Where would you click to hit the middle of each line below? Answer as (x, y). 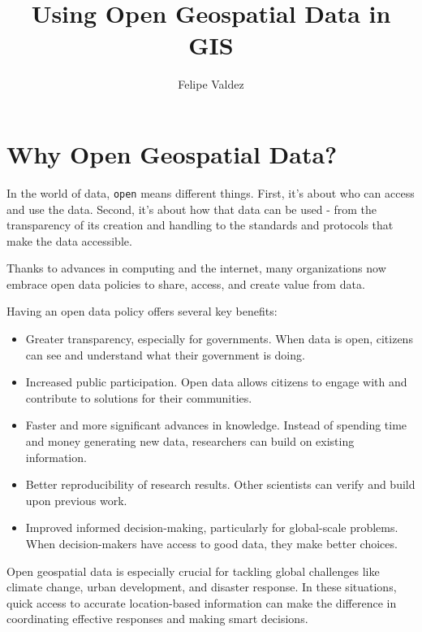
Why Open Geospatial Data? (172, 153)
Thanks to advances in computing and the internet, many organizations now (196, 268)
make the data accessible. (69, 240)
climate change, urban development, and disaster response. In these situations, (202, 587)
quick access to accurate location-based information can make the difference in (202, 602)
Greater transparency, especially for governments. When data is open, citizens (219, 339)
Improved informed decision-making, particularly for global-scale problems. (212, 527)
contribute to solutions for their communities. (139, 397)
